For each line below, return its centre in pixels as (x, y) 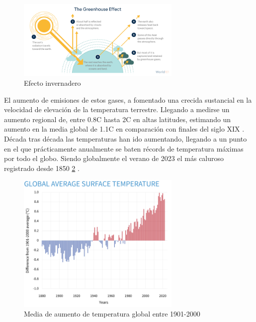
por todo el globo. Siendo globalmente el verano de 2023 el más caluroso (114, 158)
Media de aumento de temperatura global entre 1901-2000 (112, 314)
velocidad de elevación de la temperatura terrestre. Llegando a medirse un (117, 109)
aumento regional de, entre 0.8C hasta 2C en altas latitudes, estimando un (118, 119)
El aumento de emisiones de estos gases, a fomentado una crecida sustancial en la (128, 99)
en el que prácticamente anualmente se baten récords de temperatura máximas (124, 148)
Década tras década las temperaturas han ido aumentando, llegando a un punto (126, 139)
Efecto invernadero (52, 83)
